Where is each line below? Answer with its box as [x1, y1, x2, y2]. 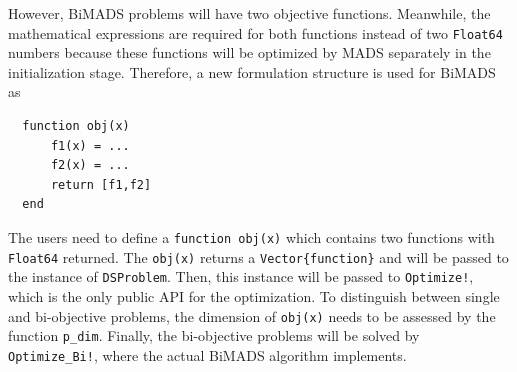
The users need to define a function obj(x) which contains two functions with [8, 227, 495, 247]
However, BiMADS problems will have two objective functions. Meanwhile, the [8, 3, 491, 23]
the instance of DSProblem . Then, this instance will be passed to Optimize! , [8, 266, 474, 287]
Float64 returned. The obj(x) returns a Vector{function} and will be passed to [8, 246, 509, 267]
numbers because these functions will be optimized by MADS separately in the [8, 42, 491, 63]
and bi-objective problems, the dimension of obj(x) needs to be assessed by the [8, 305, 496, 326]
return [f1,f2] [50, 177, 152, 192]
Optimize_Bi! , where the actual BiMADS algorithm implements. [8, 344, 407, 365]
